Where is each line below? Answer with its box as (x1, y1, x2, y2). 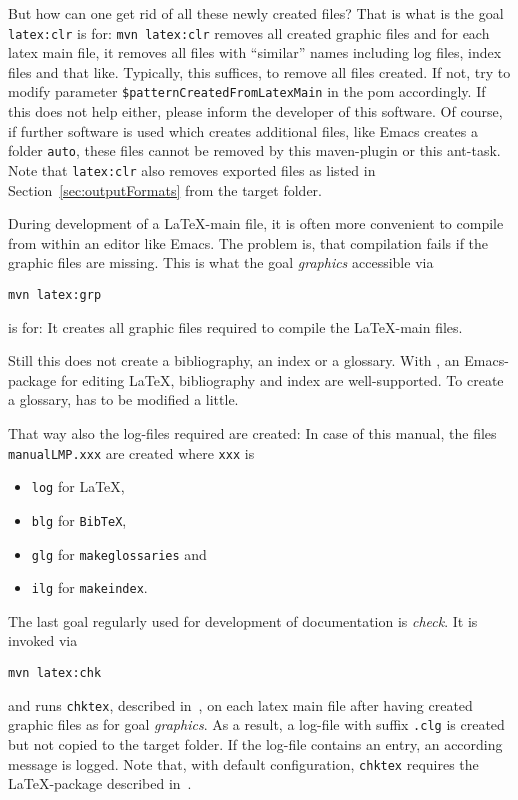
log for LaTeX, (31, 476, 125, 497)
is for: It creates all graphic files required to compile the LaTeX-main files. (8, 316, 463, 337)
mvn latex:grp (8, 287, 102, 302)
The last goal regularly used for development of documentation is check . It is (8, 610, 478, 631)
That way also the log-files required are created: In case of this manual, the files (8, 423, 497, 443)
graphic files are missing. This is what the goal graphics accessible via (8, 252, 434, 273)
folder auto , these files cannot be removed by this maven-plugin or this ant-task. (8, 140, 501, 161)
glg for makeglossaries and (31, 543, 207, 564)
